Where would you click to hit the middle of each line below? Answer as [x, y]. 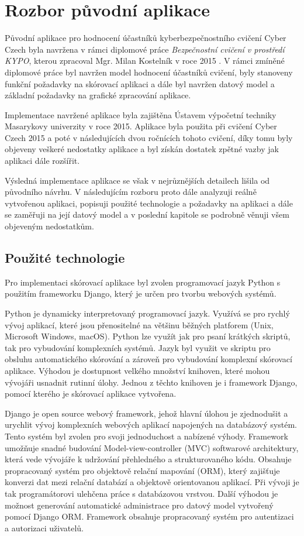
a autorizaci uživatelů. [44, 528]
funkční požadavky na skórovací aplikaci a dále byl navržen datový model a [140, 83]
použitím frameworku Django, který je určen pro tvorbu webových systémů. [141, 293]
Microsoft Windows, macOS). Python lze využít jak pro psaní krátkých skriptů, [148, 336]
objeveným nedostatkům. [49, 226]
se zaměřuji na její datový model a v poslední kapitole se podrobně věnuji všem [147, 214]
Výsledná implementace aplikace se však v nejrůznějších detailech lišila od [137, 180]
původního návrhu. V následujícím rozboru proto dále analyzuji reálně [131, 192]
